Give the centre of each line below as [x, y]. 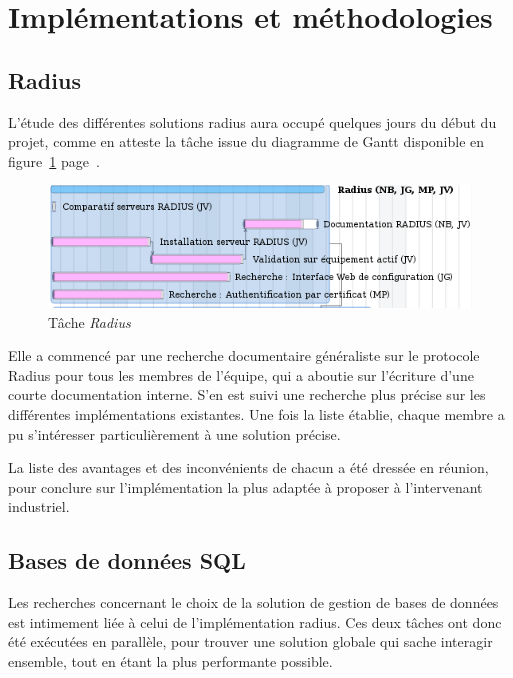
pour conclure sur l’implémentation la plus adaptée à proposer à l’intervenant [245, 486]
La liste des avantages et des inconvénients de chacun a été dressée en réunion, [248, 467]
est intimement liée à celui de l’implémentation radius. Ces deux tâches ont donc [255, 621]
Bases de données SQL [127, 560]
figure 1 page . [54, 160]
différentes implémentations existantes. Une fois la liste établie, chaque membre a [256, 414]
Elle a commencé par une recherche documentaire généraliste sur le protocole [244, 355]
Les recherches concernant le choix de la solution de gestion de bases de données [253, 602]
